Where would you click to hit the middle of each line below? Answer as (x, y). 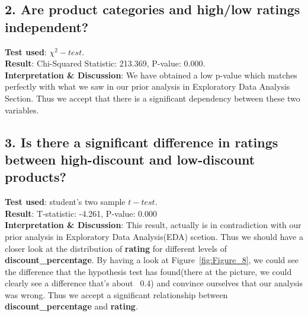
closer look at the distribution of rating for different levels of (116, 248)
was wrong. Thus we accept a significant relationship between (116, 294)
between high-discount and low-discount (130, 159)
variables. (22, 110)
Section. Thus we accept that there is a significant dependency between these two (153, 98)
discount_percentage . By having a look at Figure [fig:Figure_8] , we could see (152, 260)
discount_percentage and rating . (71, 306)
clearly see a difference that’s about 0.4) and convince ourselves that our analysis (154, 283)
